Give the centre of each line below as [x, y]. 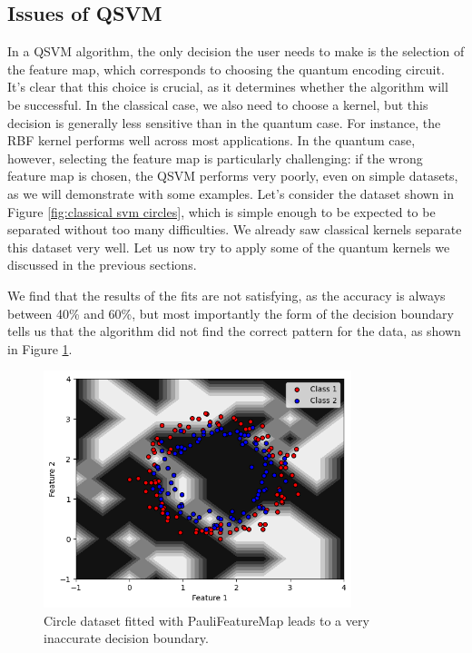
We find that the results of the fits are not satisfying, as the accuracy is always [226, 295]
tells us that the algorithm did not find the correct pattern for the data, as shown [234, 331]
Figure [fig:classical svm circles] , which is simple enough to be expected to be [221, 211]
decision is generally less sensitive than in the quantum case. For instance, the [224, 122]
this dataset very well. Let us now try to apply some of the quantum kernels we [229, 247]
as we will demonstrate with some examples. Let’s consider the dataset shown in [231, 193]
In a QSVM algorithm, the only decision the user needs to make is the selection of [236, 51]
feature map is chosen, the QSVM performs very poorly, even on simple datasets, [233, 176]
